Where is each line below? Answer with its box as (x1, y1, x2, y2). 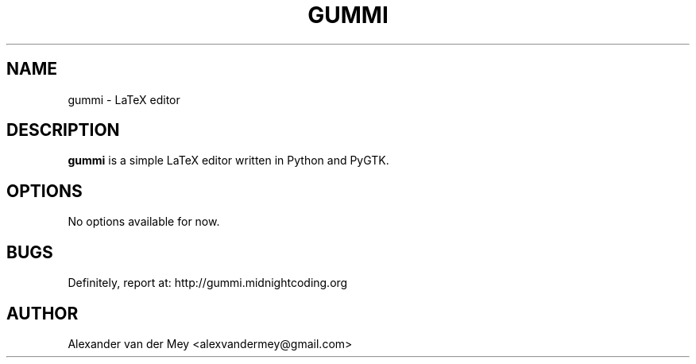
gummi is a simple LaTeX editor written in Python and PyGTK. (68, 153, 389, 168)
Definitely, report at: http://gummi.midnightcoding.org (68, 276, 348, 290)
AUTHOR (6, 303, 79, 323)
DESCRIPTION (6, 120, 120, 141)
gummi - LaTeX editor (68, 92, 180, 106)
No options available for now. (68, 215, 220, 229)
